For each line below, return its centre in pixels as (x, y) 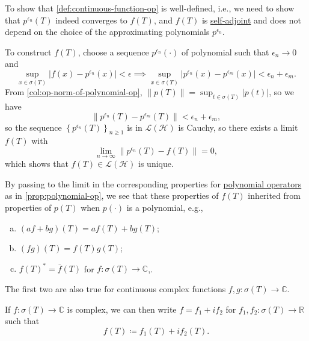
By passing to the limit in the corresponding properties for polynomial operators (153, 183)
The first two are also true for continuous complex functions (115, 288)
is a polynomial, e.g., (165, 208)
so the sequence (33, 127)
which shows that (37, 164)
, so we (281, 92)
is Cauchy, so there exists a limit (238, 127)
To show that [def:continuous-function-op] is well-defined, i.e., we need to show (150, 8)
